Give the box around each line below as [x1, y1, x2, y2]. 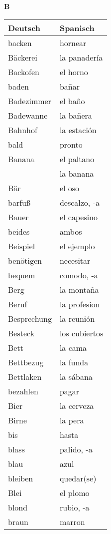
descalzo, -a [59, 196, 100, 208]
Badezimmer [8, 95, 51, 107]
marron [59, 515, 85, 527]
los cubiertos [59, 327, 104, 339]
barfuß [8, 196, 30, 208]
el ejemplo [59, 240, 95, 252]
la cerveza [59, 399, 94, 411]
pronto [59, 138, 83, 150]
